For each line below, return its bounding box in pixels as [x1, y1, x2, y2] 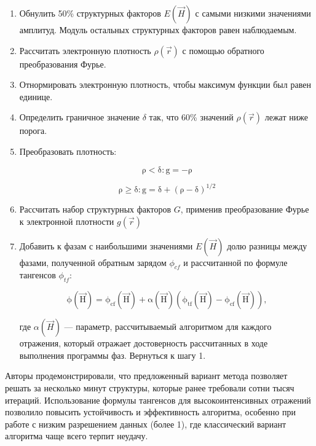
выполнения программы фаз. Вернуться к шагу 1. [19, 348, 206, 361]
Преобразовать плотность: [19, 144, 117, 157]
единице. [19, 90, 53, 103]
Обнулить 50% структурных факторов [19, 7, 161, 19]
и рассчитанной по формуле [183, 256, 288, 268]
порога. [19, 124, 47, 137]
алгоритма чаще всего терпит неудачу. [5, 429, 148, 442]
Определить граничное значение [19, 111, 140, 123]
